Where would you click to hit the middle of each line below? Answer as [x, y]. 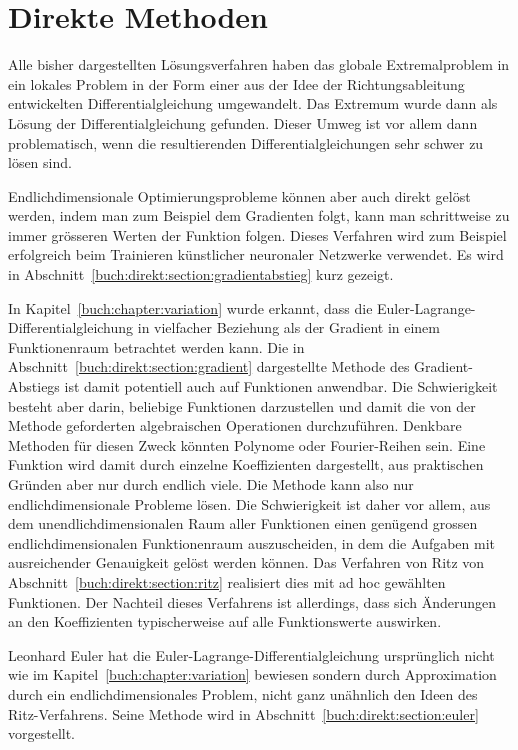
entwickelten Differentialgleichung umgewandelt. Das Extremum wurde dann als [253, 103]
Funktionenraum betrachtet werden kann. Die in [156, 346]
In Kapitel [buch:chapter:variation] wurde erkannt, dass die [190, 307]
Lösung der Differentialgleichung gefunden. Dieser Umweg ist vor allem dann [243, 122]
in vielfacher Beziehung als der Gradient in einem [288, 327]
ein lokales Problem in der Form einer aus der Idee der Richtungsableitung [236, 83]
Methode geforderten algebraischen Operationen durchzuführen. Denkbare [235, 425]
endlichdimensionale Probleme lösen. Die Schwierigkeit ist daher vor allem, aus [249, 503]
